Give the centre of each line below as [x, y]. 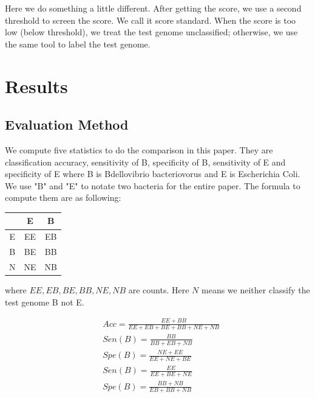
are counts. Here [159, 290]
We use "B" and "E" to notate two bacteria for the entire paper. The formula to [153, 185]
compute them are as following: [63, 197]
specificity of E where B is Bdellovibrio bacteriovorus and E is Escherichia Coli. [153, 174]
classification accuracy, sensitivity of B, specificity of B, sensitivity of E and [145, 162]
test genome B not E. [45, 302]
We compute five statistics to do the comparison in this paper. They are [139, 149]
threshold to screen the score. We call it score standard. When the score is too [151, 20]
